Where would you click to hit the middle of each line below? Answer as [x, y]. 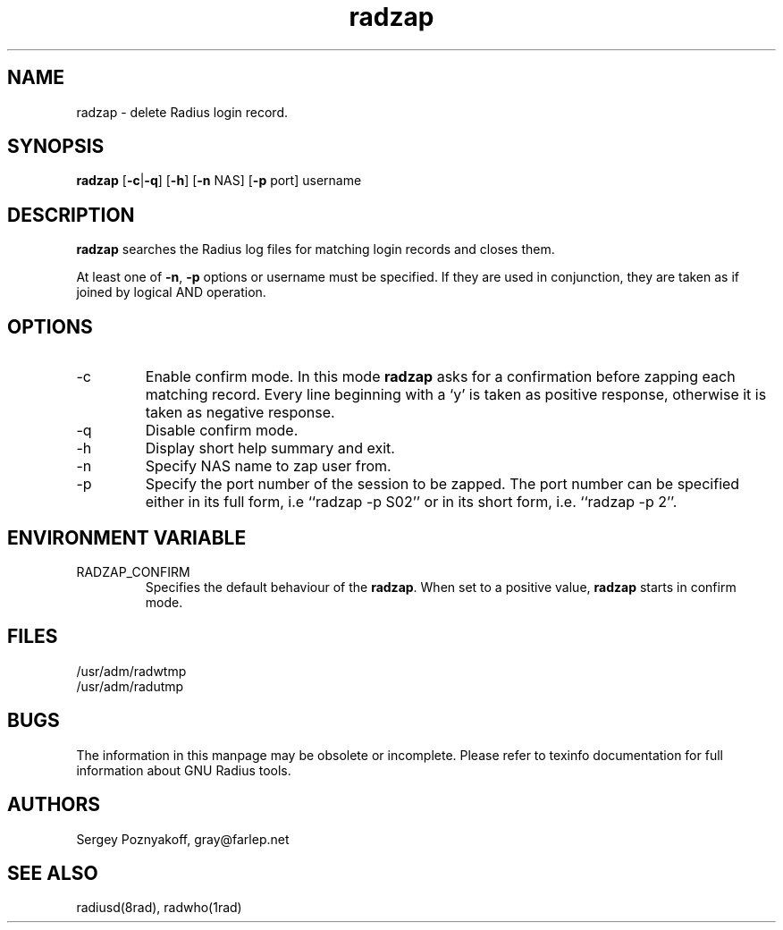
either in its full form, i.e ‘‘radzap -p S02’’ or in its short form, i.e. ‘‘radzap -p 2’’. [411, 502]
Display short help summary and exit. [270, 448]
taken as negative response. [240, 413]
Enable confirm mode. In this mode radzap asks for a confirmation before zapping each [440, 377]
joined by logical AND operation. [171, 292]
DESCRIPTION [71, 215]
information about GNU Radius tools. [184, 770]
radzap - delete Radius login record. [182, 112]
